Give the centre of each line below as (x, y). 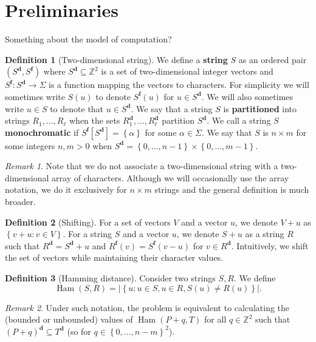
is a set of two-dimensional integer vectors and (187, 71)
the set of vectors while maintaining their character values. (114, 257)
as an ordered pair (273, 59)
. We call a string (239, 120)
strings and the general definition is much (232, 189)
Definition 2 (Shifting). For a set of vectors (88, 222)
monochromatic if (42, 132)
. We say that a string (172, 108)
